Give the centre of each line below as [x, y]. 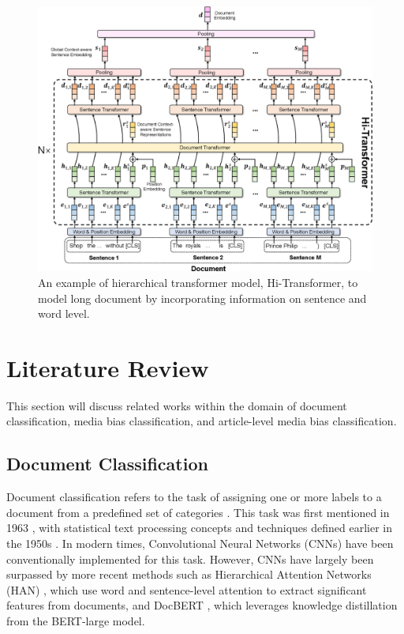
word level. [64, 313]
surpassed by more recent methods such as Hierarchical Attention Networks [189, 574]
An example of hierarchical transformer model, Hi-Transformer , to [198, 282]
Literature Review [108, 367]
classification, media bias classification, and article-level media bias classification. [202, 421]
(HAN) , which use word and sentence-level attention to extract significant [187, 589]
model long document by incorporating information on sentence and [202, 298]
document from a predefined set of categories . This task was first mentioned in [198, 512]
